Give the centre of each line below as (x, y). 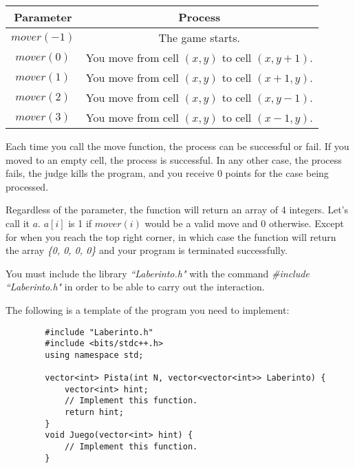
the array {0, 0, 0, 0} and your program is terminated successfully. (147, 250)
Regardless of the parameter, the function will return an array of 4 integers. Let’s (177, 210)
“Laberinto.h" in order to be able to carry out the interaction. (135, 287)
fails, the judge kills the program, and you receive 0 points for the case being (167, 173)
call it (18, 223)
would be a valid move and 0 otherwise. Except (244, 223)
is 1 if (80, 223)
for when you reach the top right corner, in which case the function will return (171, 236)
